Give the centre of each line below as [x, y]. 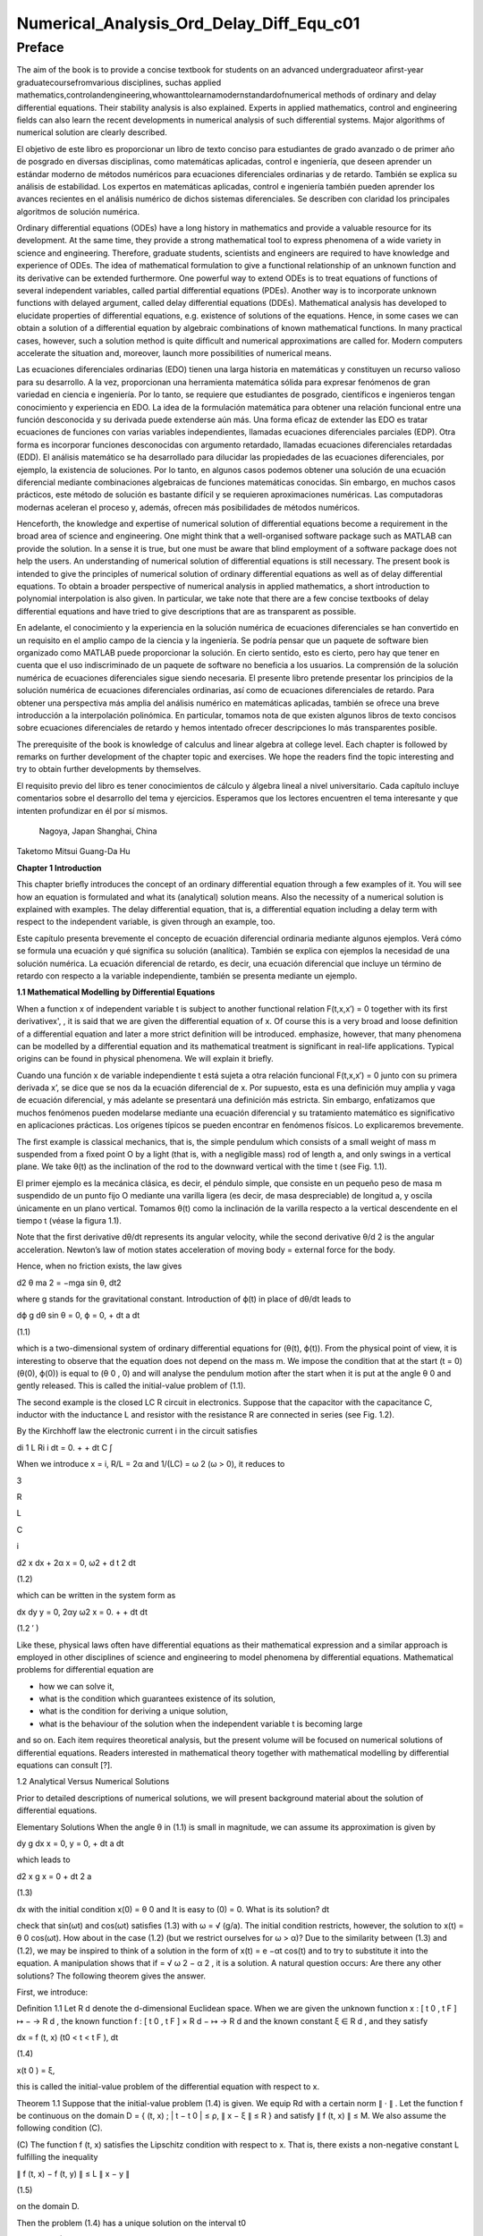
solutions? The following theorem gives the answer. [111, 1976]
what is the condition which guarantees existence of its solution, [157, 1698]
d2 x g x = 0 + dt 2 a [54, 1876]
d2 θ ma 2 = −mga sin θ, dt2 [69, 1283]
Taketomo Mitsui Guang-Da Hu [73, 851]
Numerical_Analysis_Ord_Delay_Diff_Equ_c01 [188, 23]
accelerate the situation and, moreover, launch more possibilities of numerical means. [174, 352]
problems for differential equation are [85, 1670]
